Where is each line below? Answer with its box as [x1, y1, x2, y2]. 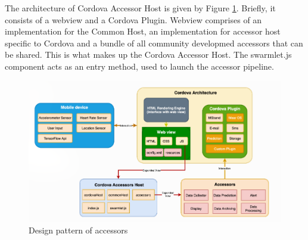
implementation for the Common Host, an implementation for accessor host [5, 25, 281, 38]
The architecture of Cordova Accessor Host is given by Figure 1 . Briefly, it [5, 2, 276, 14]
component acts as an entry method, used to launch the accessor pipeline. [5, 60, 274, 72]
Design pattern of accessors [29, 224, 128, 236]
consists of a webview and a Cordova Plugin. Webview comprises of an [5, 13, 262, 26]
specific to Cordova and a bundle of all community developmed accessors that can [5, 36, 303, 49]
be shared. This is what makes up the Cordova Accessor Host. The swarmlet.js [5, 48, 292, 61]
